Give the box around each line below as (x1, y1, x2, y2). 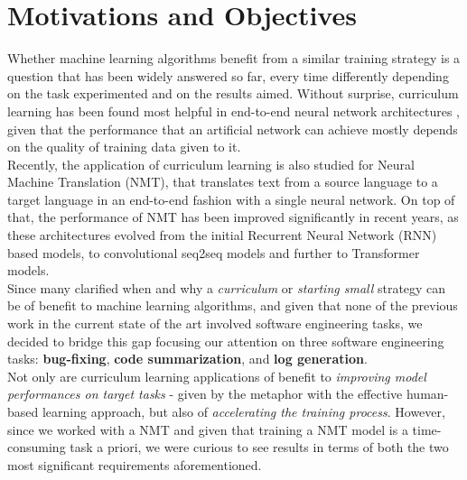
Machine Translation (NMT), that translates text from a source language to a (7, 172, 438, 191)
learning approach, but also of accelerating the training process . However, (42, 402, 445, 420)
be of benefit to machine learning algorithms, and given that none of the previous (7, 296, 458, 315)
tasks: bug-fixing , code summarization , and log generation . (7, 349, 368, 368)
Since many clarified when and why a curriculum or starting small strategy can (7, 278, 446, 297)
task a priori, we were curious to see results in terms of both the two (70, 438, 449, 457)
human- (406, 384, 449, 403)
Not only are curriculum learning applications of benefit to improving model (7, 366, 426, 385)
